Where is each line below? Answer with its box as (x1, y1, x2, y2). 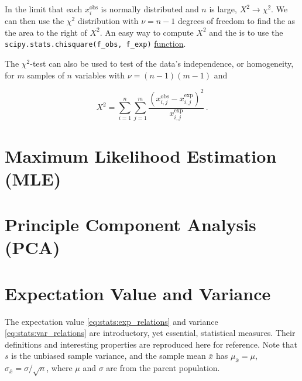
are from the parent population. (106, 362, 220, 374)
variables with (74, 68, 125, 81)
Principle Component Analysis (5, 212, 256, 236)
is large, (209, 3, 237, 15)
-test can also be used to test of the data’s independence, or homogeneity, (30, 57, 294, 69)
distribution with (77, 15, 139, 27)
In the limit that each (5, 3, 83, 15)
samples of (27, 68, 64, 81)
